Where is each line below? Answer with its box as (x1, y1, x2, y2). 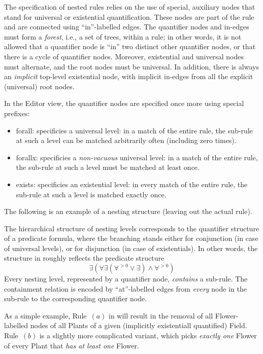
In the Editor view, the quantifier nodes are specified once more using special (4, 98, 244, 109)
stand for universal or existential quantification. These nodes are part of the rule (4, 11, 254, 22)
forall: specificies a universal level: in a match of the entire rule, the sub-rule (16, 125, 253, 135)
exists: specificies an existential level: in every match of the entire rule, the (16, 179, 248, 189)
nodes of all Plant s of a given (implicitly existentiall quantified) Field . (30, 320, 247, 331)
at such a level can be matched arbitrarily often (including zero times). (16, 135, 237, 146)
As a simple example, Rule (4, 310, 87, 321)
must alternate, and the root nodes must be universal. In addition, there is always (4, 61, 259, 72)
